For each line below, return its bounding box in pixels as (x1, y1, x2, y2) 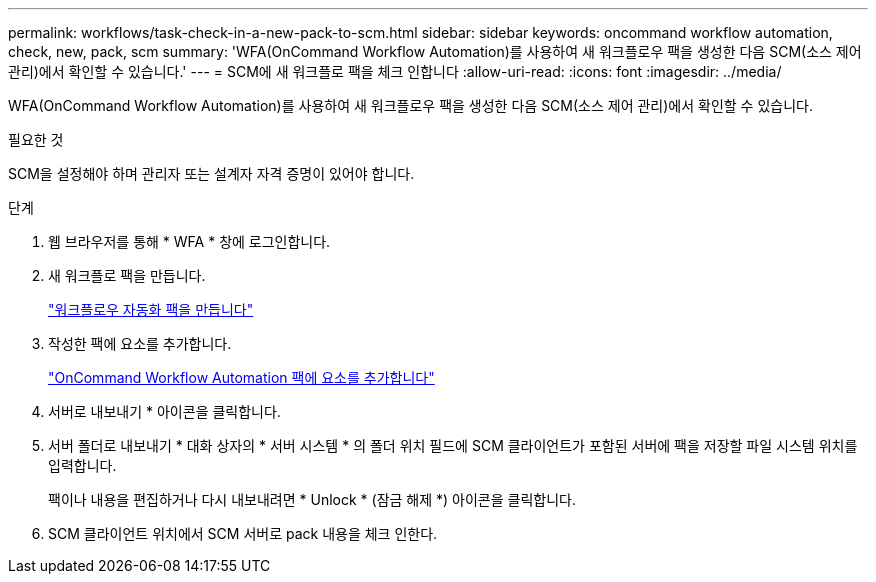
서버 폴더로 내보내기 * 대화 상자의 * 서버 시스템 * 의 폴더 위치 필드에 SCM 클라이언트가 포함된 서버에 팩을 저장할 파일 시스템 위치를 (48, 437, 858, 454)
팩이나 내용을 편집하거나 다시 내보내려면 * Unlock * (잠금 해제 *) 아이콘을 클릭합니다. (48, 491, 576, 508)
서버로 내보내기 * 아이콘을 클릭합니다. (48, 403, 281, 420)
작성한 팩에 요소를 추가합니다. (48, 335, 232, 352)
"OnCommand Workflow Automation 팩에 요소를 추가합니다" (48, 369, 435, 386)
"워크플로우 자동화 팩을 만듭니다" (48, 301, 254, 318)
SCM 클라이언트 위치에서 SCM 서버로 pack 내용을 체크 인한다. (48, 525, 438, 542)
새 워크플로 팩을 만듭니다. (48, 267, 206, 284)
